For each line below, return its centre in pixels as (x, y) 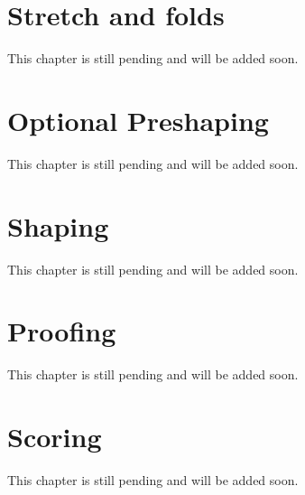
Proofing (62, 331)
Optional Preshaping (138, 120)
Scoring (55, 437)
